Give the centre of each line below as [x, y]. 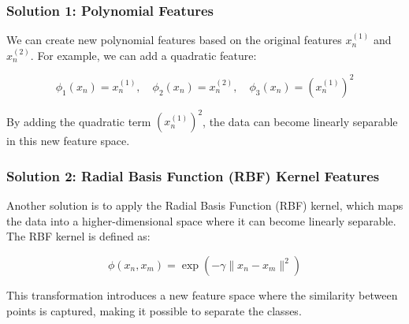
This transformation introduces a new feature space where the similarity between [202, 295]
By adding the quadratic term [79, 121]
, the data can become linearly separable [300, 121]
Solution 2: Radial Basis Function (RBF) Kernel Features [193, 175]
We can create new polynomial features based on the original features [174, 40]
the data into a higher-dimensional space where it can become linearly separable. [201, 220]
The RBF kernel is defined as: [78, 236]
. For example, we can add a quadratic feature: [143, 55]
